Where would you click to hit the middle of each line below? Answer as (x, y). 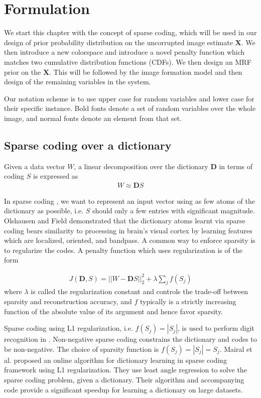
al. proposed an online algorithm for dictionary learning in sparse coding (115, 360)
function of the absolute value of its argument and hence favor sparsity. (114, 311)
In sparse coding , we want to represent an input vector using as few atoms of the (129, 201)
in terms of (236, 166)
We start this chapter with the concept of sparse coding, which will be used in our (130, 32)
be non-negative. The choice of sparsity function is (82, 349)
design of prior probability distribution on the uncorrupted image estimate (118, 42)
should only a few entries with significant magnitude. (174, 211)
